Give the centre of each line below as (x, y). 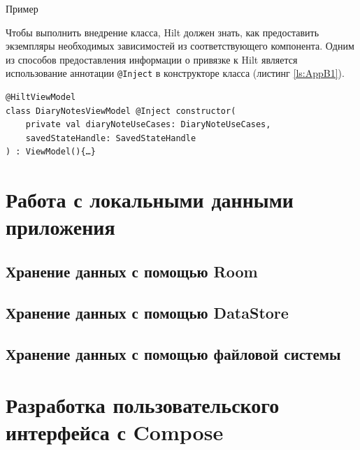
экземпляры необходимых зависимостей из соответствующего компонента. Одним (180, 46)
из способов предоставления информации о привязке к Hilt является (152, 59)
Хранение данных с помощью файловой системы (173, 353)
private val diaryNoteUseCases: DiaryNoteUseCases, (148, 125)
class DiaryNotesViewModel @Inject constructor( (121, 111)
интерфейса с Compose (115, 432)
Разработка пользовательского (143, 405)
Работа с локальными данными (150, 199)
